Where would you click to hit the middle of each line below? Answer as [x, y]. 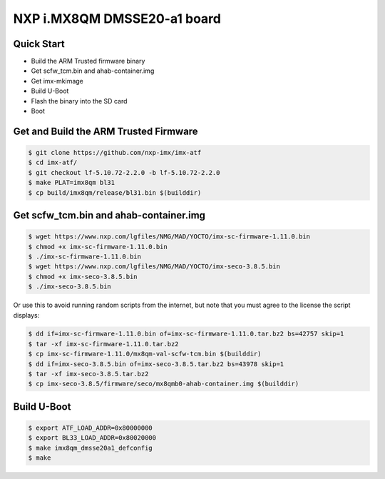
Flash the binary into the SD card [79, 101]
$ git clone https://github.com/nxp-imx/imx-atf [115, 153]
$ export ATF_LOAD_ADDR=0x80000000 [90, 428]
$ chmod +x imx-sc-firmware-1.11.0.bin [98, 247]
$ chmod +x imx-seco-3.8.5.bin [83, 276]
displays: [26, 315]
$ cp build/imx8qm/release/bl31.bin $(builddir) [115, 192]
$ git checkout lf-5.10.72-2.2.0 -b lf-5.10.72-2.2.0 [124, 172]
